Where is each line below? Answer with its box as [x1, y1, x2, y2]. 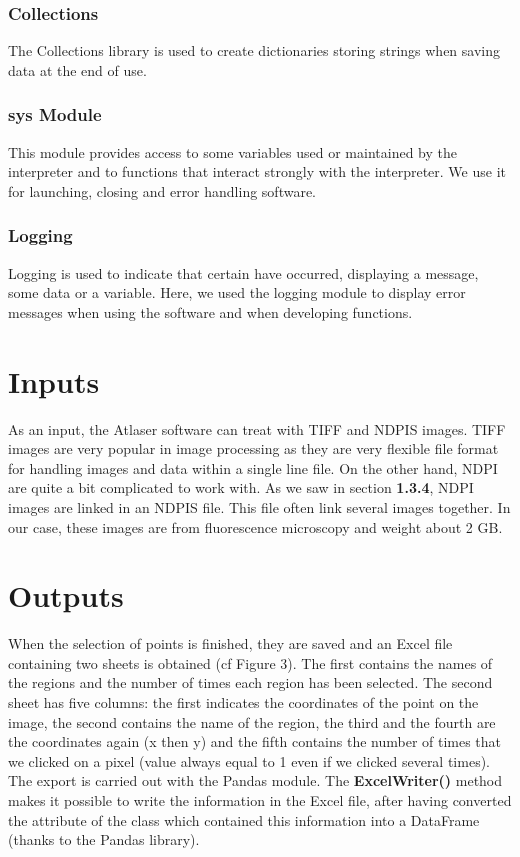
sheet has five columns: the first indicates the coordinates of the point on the [8, 692, 479, 712]
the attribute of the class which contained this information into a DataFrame [8, 809, 480, 830]
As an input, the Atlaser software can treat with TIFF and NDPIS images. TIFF [8, 418, 506, 439]
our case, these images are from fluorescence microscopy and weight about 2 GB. [8, 516, 503, 537]
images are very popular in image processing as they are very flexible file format [8, 438, 499, 459]
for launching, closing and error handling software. [8, 180, 317, 201]
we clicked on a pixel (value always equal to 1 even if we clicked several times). [8, 750, 490, 771]
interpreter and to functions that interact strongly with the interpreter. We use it [8, 161, 506, 182]
